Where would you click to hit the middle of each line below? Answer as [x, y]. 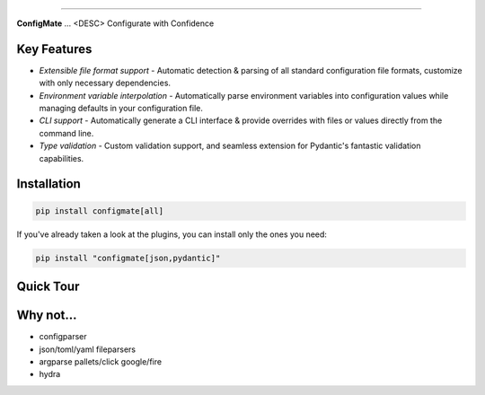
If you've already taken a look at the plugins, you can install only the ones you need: [172, 234]
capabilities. [62, 158]
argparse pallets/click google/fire [100, 361]
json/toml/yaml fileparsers [88, 349]
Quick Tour [48, 287]
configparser [63, 337]
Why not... [47, 316]
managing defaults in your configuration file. [121, 109]
